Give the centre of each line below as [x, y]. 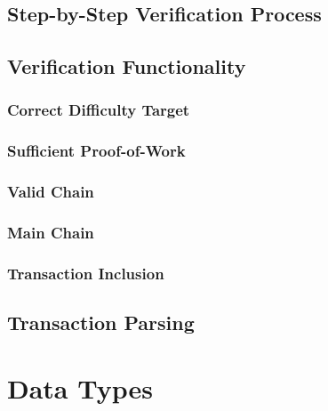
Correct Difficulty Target [99, 110]
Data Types [80, 387]
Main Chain [51, 233]
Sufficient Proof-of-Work [96, 151]
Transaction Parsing [101, 322]
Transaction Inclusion [86, 273]
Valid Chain [51, 192]
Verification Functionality [127, 66]
